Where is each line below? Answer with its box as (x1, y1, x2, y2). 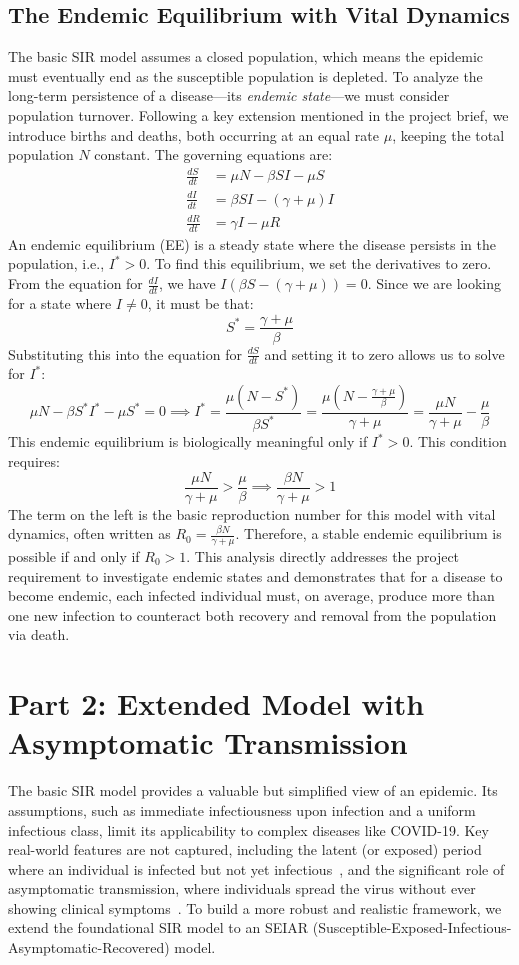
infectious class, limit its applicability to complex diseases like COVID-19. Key (8, 819, 489, 840)
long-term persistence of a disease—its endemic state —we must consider (8, 85, 450, 106)
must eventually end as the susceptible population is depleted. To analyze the (8, 65, 483, 86)
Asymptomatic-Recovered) (8, 937, 170, 958)
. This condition (409, 431, 507, 452)
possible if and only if (8, 546, 140, 567)
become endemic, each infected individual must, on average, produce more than (8, 585, 495, 606)
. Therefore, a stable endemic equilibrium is (235, 523, 502, 544)
